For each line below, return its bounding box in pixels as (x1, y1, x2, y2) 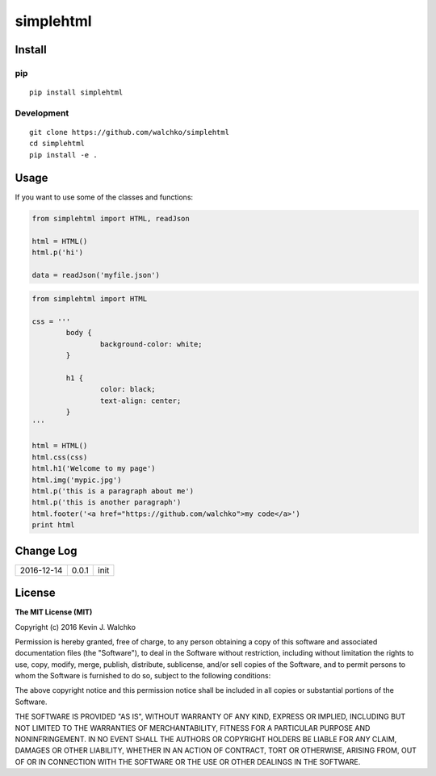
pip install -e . (29, 150, 98, 159)
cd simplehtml (29, 139, 85, 149)
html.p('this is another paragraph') (31, 497, 182, 507)
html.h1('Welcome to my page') (31, 464, 157, 473)
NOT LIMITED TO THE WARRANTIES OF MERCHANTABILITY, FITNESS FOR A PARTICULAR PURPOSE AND (15, 723, 371, 732)
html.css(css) (31, 452, 88, 462)
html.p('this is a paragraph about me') (31, 486, 194, 496)
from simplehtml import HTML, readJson (31, 214, 190, 223)
